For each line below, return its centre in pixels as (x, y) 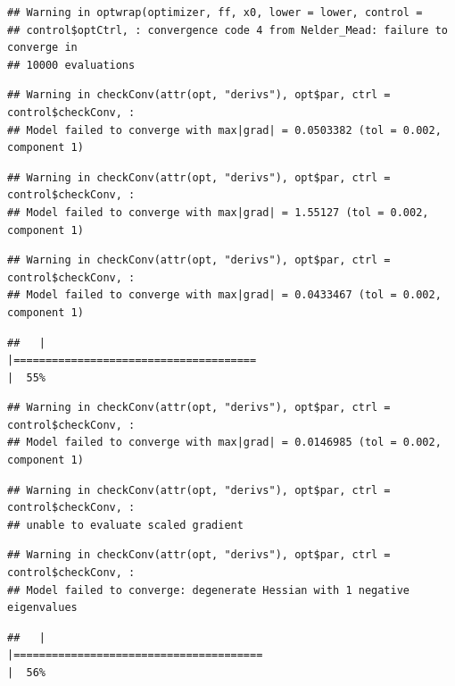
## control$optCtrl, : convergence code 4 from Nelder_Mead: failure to (227, 30)
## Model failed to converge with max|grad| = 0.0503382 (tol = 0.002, (224, 130)
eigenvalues (42, 608)
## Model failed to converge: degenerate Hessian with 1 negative (209, 590)
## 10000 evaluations (71, 65)
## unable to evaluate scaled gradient (125, 525)
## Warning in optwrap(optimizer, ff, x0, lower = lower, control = (215, 13)
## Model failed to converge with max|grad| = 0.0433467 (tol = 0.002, (224, 295)
